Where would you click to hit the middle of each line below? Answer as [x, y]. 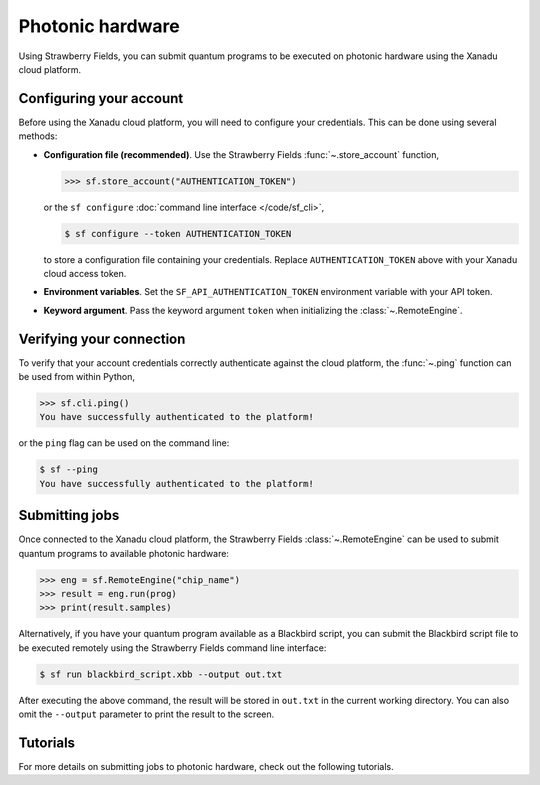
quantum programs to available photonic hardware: [124, 553]
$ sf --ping [69, 469]
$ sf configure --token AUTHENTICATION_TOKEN [178, 233]
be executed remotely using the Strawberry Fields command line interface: [172, 647]
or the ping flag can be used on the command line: [124, 443]
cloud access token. [85, 273]
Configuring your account [101, 98]
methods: [38, 136]
